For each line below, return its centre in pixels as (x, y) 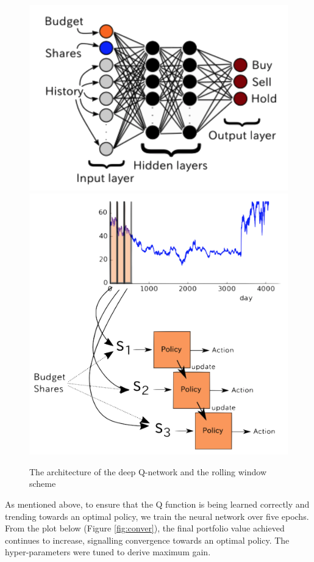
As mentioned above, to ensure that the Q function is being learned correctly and (157, 504)
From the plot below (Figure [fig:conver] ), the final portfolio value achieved (145, 528)
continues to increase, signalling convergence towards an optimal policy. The (147, 540)
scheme (43, 484)
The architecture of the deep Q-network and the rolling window (148, 471)
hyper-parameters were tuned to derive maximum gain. (108, 552)
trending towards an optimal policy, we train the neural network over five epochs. (157, 516)
